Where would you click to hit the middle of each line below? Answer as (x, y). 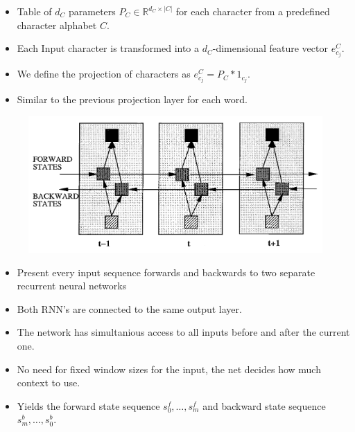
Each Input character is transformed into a (108, 48)
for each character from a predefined (253, 11)
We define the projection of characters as (104, 74)
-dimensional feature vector (270, 48)
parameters (92, 11)
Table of (34, 11)
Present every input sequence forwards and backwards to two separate (166, 272)
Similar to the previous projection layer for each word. (132, 99)
